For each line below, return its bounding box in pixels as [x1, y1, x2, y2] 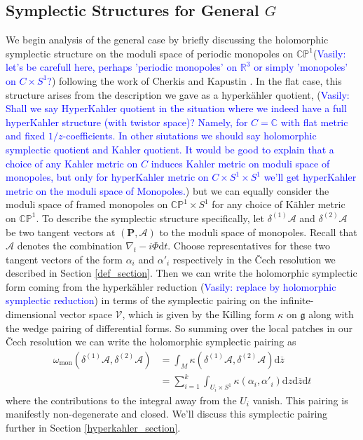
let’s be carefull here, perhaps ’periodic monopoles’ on [6, 60, 238, 74]
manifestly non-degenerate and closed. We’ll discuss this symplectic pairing [6, 406, 328, 421]
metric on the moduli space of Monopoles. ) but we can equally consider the [6, 183, 329, 198]
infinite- [280, 293, 314, 308]
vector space [60, 307, 112, 322]
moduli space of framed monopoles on [6, 197, 168, 212]
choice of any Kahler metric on [6, 156, 138, 170]
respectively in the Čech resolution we [172, 252, 336, 266]
